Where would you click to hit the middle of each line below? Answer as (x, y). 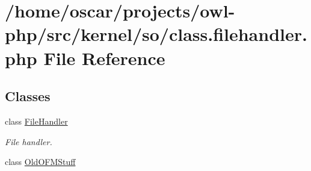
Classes (28, 96)
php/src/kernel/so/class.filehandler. (156, 34)
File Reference (104, 58)
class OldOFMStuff (40, 162)
